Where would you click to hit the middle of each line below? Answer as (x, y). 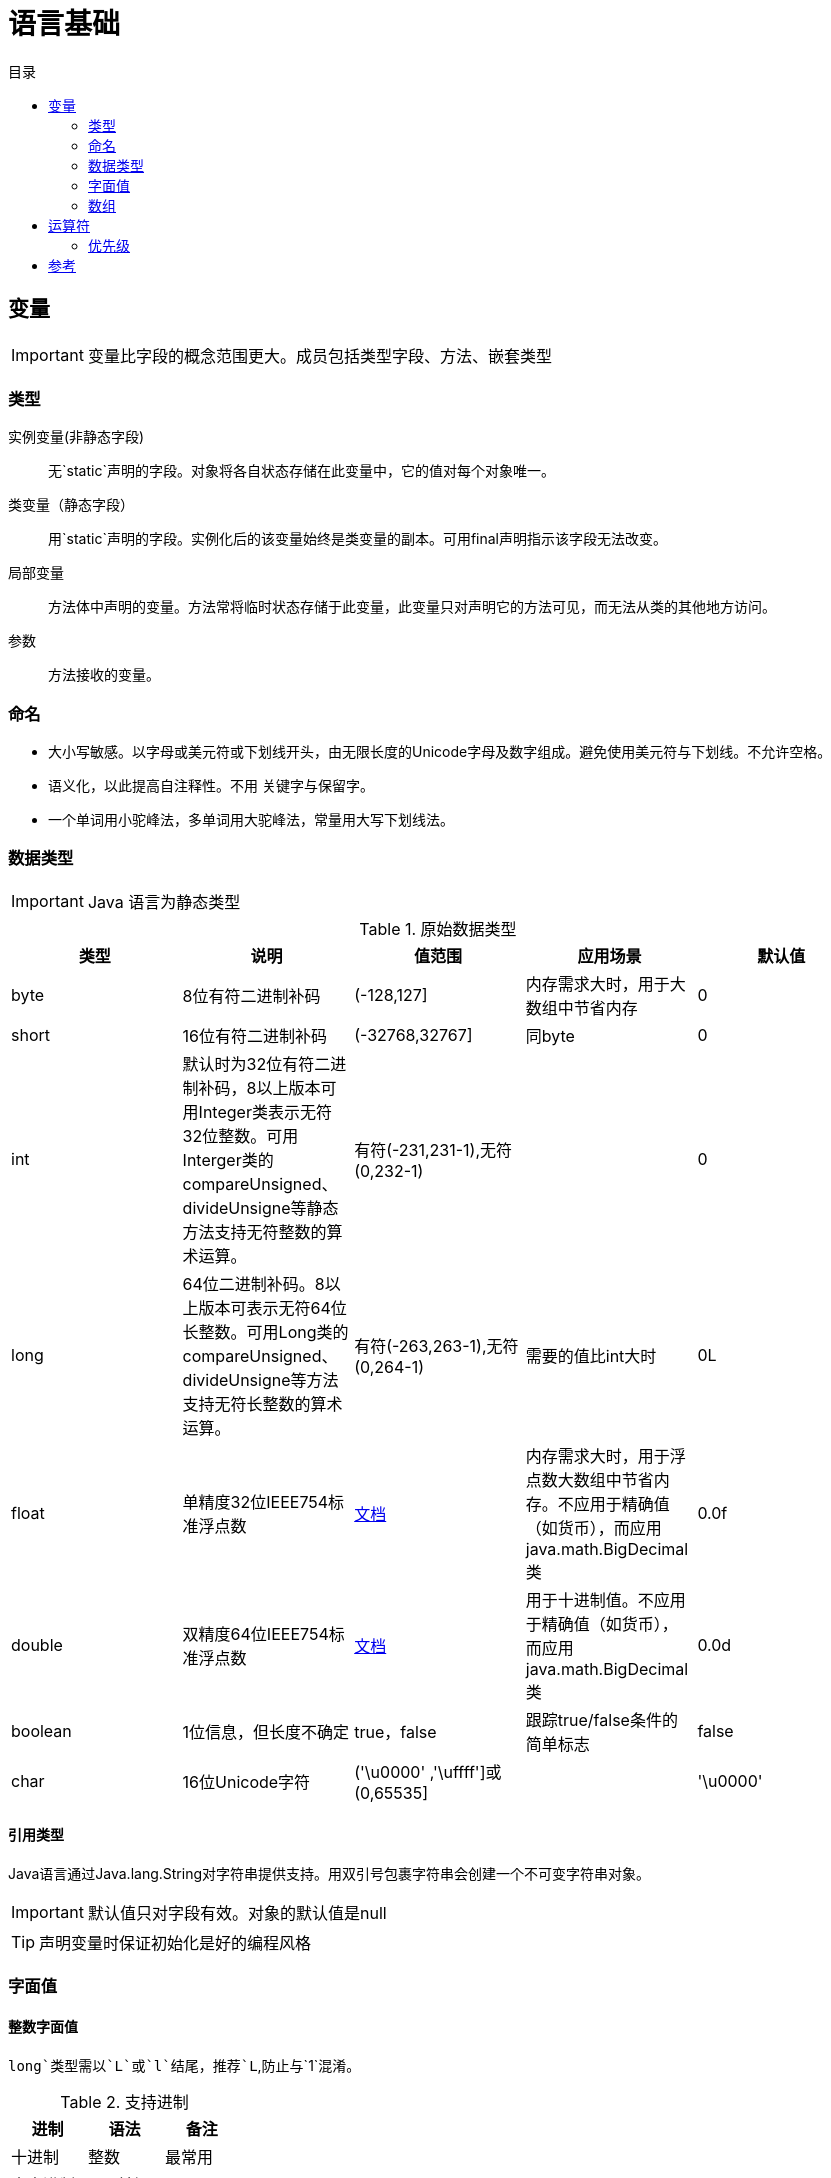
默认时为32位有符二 (256, 1063)
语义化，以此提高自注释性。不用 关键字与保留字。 (211, 786)
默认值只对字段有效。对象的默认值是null (237, 1913)
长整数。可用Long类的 (265, 1331)
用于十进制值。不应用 (605, 1599)
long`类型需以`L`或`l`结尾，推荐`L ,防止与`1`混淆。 (184, 2065)
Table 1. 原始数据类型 (438, 928)
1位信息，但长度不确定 (266, 1731)
